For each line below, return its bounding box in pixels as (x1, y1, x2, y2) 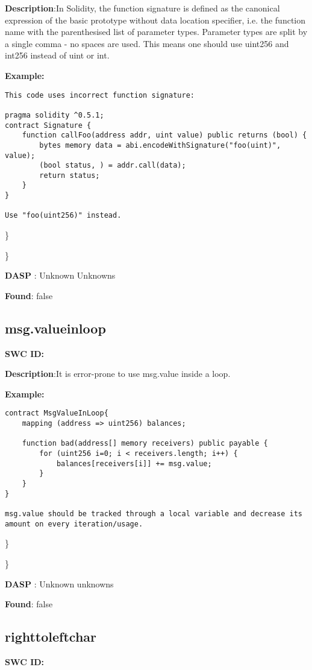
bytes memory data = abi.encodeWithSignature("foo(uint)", (39, 141, 281, 150)
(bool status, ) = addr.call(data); (39, 161, 186, 170)
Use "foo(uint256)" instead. (5, 211, 122, 220)
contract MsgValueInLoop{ (5, 409, 108, 418)
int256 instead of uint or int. (5, 49, 110, 62)
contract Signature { (5, 121, 92, 130)
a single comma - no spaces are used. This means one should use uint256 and (5, 37, 289, 49)
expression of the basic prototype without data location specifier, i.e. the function (5, 13, 306, 26)
